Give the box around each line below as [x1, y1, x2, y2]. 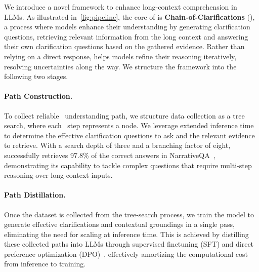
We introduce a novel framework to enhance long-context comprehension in [4, 2, 237, 12]
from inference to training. [4, 258, 86, 269]
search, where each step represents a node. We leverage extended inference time [4, 120, 254, 131]
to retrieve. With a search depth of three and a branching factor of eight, [4, 140, 231, 150]
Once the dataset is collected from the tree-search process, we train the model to [4, 209, 254, 219]
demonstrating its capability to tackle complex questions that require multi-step [4, 160, 252, 170]
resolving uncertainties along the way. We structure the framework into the [4, 61, 237, 71]
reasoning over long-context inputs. [4, 170, 113, 180]
